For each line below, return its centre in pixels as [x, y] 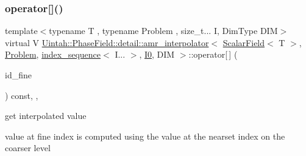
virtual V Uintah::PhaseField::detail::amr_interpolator [107, 42]
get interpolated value [46, 116]
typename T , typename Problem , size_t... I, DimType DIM [163, 31]
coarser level [28, 148]
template [21, 31]
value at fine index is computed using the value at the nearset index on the [145, 136]
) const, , [22, 95]
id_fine [18, 75]
